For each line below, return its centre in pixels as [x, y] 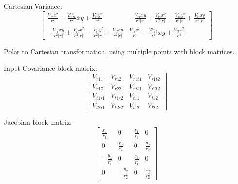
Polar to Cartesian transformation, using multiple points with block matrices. [119, 51]
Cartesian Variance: [33, 6]
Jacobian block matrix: [38, 122]
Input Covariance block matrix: [51, 67]
